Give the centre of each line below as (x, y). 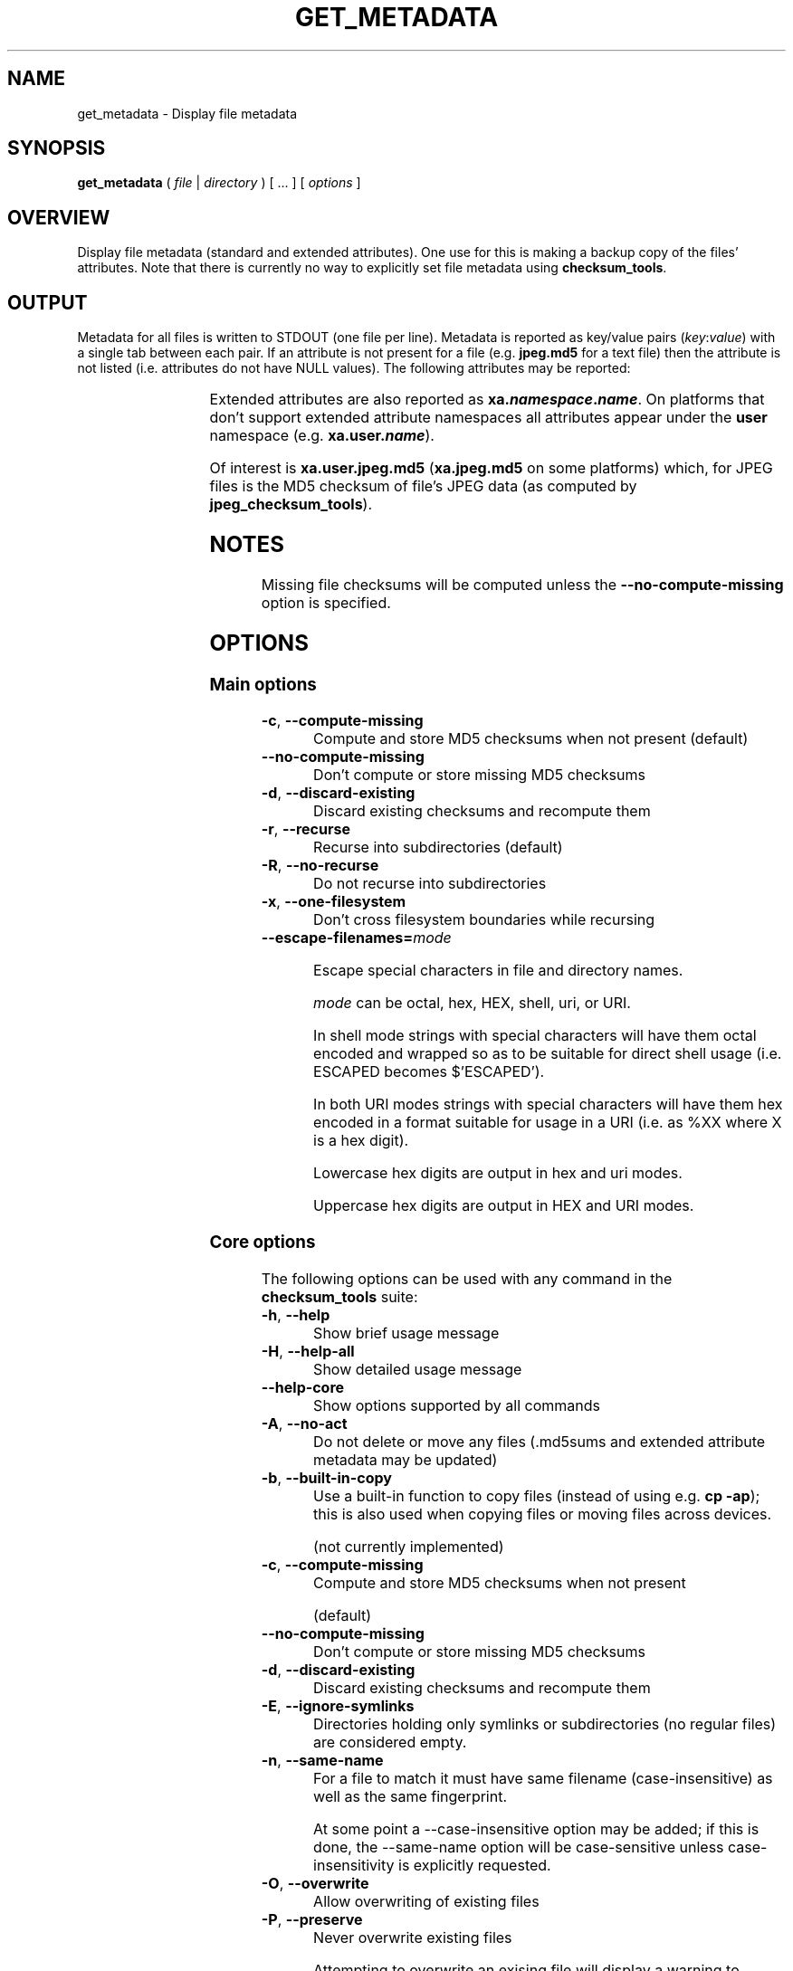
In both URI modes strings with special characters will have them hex (548, 1105)
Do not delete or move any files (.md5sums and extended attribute (540, 1441)
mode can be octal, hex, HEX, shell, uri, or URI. (472, 1003)
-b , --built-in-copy (326, 1477)
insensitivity (354, 1865)
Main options (263, 684)
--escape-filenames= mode (356, 938)
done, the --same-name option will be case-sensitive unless (519, 1847)
